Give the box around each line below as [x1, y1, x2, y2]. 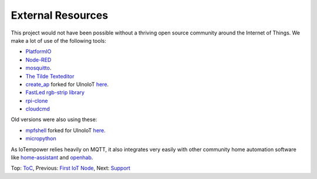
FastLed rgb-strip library [25, 89, 85, 96]
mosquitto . [25, 64, 52, 71]
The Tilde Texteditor [25, 73, 75, 80]
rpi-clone [25, 97, 48, 104]
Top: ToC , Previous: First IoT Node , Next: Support [11, 164, 130, 172]
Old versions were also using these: [11, 116, 97, 123]
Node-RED [25, 56, 52, 63]
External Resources [11, 9, 109, 22]
